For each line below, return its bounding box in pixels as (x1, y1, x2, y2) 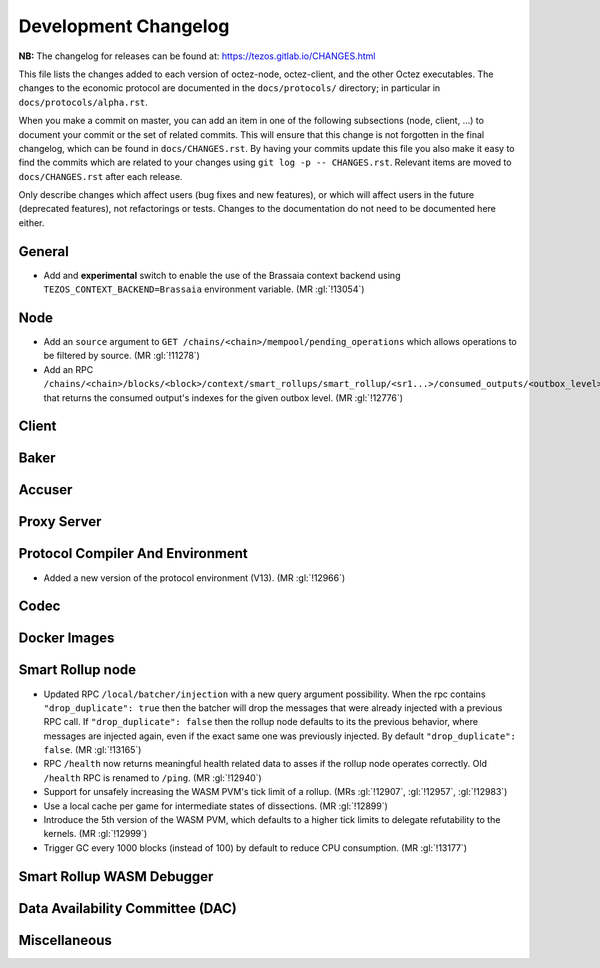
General (18, 243, 70, 260)
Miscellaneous (18, 931, 112, 949)
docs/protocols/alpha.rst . (18, 96, 149, 108)
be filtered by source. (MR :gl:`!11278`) (43, 350, 200, 362)
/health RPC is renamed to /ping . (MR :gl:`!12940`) (43, 771, 262, 784)
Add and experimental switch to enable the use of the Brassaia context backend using (43, 269, 401, 281)
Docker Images (18, 630, 115, 647)
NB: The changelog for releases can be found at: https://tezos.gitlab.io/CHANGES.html (18, 50, 376, 62)
